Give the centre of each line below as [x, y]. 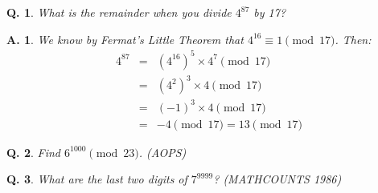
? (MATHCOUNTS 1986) [277, 179]
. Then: [353, 39]
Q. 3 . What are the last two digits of [97, 179]
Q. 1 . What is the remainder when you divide [119, 12]
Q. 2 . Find [34, 152]
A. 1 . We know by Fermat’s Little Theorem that [125, 39]
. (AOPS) [162, 152]
